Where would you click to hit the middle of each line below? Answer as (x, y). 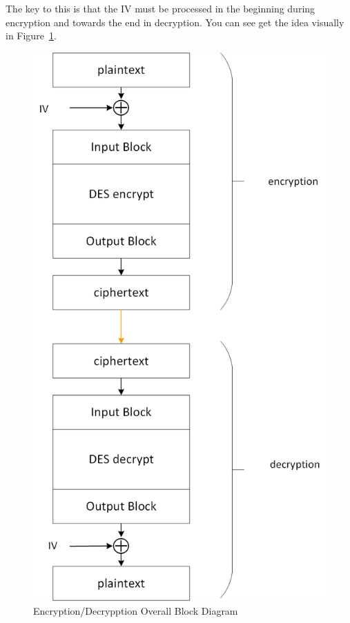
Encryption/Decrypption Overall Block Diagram (136, 610)
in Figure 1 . (31, 36)
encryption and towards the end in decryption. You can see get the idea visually (175, 22)
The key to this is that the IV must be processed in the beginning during (161, 8)
